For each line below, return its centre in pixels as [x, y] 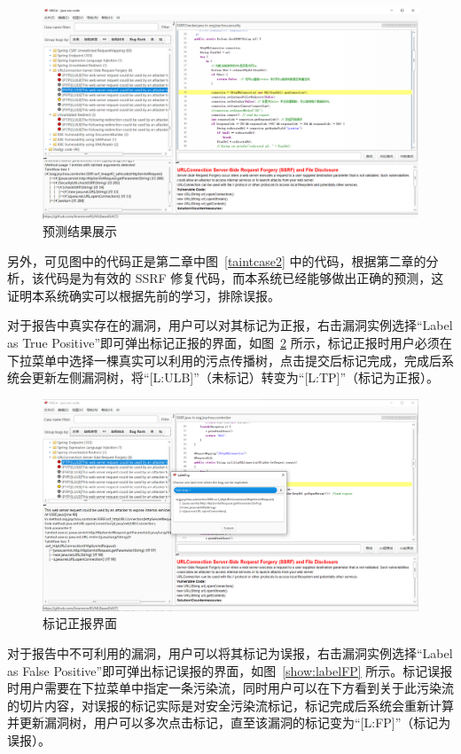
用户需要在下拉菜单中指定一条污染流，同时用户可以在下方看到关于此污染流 [236, 688]
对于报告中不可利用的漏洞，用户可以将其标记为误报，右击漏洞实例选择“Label [230, 652]
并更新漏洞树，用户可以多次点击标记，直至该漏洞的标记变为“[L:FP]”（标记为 [229, 723]
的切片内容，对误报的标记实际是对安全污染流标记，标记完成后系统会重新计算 [230, 705]
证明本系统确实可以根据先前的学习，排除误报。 [144, 295]
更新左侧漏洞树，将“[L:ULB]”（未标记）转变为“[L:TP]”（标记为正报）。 [235, 377]
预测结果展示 [80, 231]
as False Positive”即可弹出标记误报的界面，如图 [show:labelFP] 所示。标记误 [224, 670]
